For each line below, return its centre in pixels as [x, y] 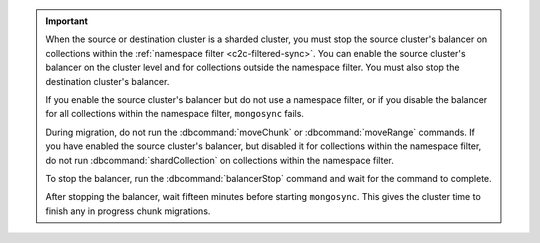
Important [67, 21]
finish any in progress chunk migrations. [128, 211]
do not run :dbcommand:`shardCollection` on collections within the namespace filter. [219, 160]
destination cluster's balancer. [107, 81]
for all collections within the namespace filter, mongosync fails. [175, 114]
